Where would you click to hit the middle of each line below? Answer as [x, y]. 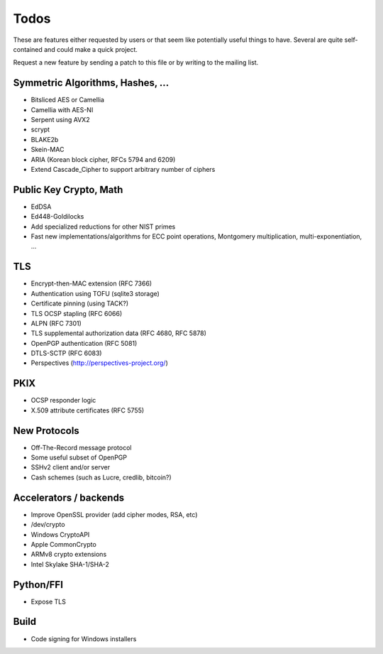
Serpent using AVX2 [60, 120]
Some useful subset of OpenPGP [79, 457]
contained [28, 49]
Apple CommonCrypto [64, 544]
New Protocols [46, 431]
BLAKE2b [45, 139]
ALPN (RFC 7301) [56, 323]
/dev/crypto [48, 525]
